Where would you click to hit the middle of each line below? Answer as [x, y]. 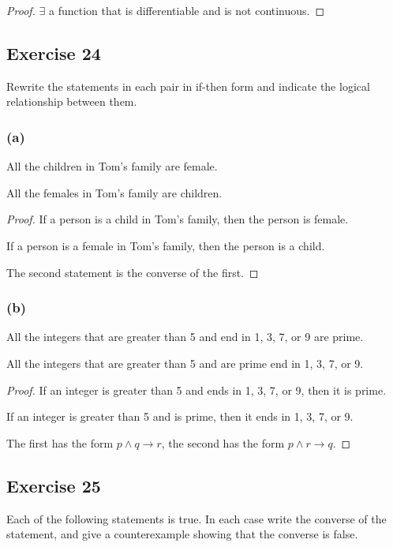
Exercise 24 [54, 52]
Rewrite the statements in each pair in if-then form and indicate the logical [188, 86]
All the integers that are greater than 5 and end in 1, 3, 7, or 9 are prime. [185, 337]
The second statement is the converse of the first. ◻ [133, 272]
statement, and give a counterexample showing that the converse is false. [182, 534]
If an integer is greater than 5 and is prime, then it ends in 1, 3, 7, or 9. [180, 416]
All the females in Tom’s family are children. [114, 192]
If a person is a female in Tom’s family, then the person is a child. [166, 245]
